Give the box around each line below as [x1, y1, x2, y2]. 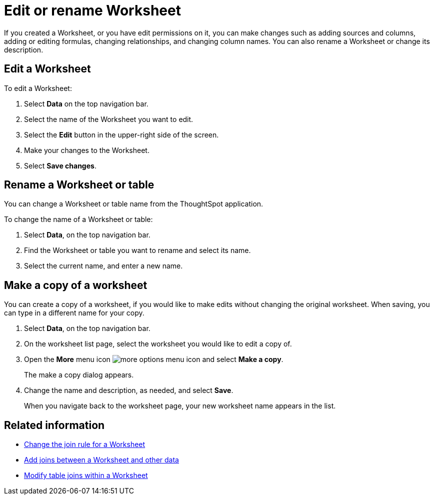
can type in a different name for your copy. [4, 308, 144, 317]
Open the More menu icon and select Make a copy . [24, 355, 283, 364]
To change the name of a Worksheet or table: [4, 215, 153, 224]
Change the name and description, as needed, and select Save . [24, 386, 233, 395]
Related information [4, 418, 105, 431]
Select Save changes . [24, 161, 96, 170]
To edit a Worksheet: [4, 83, 72, 92]
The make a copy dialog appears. [24, 370, 134, 379]
